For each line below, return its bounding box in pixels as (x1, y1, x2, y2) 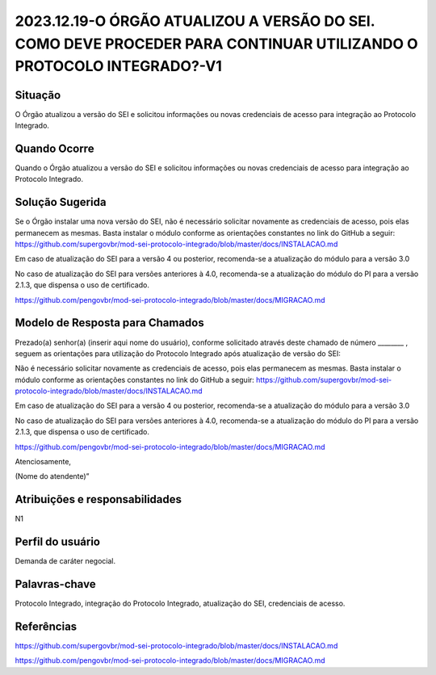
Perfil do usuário (15, 535, 101, 549)
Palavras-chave (15, 577, 96, 591)
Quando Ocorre (15, 141, 94, 155)
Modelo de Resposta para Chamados (15, 316, 205, 330)
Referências (15, 619, 78, 633)
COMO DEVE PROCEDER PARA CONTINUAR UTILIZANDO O (15, 35, 419, 52)
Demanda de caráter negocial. (15, 556, 116, 566)
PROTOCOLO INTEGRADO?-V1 (15, 57, 222, 76)
